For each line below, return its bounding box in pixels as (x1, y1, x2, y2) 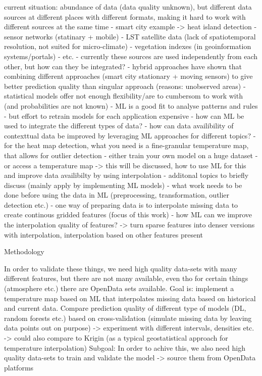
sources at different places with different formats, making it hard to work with (4, 11, 246, 22)
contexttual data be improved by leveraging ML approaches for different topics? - (4, 130, 256, 140)
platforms (4, 362, 34, 372)
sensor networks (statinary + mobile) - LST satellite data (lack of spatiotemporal (4, 31, 256, 41)
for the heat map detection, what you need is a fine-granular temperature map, (4, 140, 249, 151)
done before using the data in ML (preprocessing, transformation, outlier (4, 190, 230, 200)
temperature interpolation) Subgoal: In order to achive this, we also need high (4, 342, 245, 353)
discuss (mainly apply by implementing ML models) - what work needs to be (4, 179, 242, 190)
